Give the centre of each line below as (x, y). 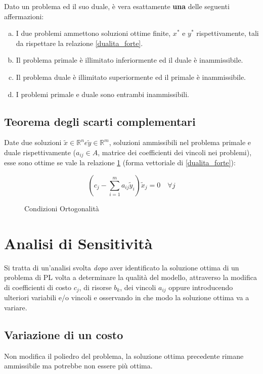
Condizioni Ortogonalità (62, 208)
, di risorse (95, 287)
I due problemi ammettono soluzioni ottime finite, (93, 33)
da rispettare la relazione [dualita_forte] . (79, 43)
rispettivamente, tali (228, 33)
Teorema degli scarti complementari (100, 121)
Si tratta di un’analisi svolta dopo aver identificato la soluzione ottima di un (122, 267)
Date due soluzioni (33, 142)
